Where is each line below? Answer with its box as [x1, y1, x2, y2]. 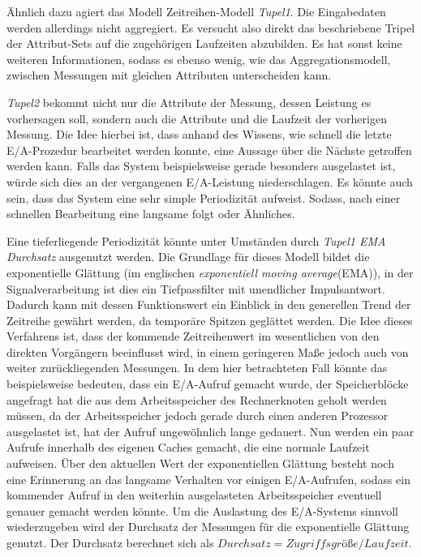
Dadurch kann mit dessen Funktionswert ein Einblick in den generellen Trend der [6, 296, 411, 313]
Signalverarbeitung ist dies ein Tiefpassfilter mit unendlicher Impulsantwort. [6, 280, 385, 297]
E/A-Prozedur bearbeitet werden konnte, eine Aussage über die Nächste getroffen [6, 141, 412, 158]
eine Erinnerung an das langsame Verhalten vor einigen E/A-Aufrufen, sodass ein [6, 470, 411, 487]
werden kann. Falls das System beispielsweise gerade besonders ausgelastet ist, [6, 157, 396, 174]
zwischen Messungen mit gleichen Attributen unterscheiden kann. [6, 66, 332, 84]
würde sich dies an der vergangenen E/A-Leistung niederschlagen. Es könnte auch [6, 173, 413, 190]
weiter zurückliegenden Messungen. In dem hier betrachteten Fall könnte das [6, 359, 388, 376]
